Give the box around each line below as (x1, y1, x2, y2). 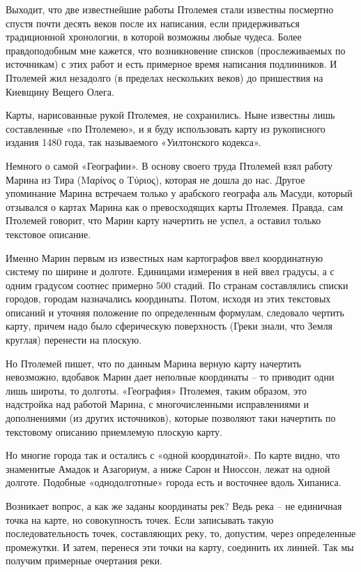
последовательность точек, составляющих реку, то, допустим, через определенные (6, 526, 356, 541)
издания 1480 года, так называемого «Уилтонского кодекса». (6, 135, 261, 149)
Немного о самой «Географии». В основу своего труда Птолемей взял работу (6, 158, 333, 173)
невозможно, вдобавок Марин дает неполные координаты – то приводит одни (6, 369, 335, 384)
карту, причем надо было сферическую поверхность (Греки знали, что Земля (6, 318, 333, 333)
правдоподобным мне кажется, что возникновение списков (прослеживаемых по (6, 43, 346, 57)
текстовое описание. (6, 226, 91, 241)
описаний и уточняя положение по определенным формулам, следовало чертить (6, 305, 344, 319)
